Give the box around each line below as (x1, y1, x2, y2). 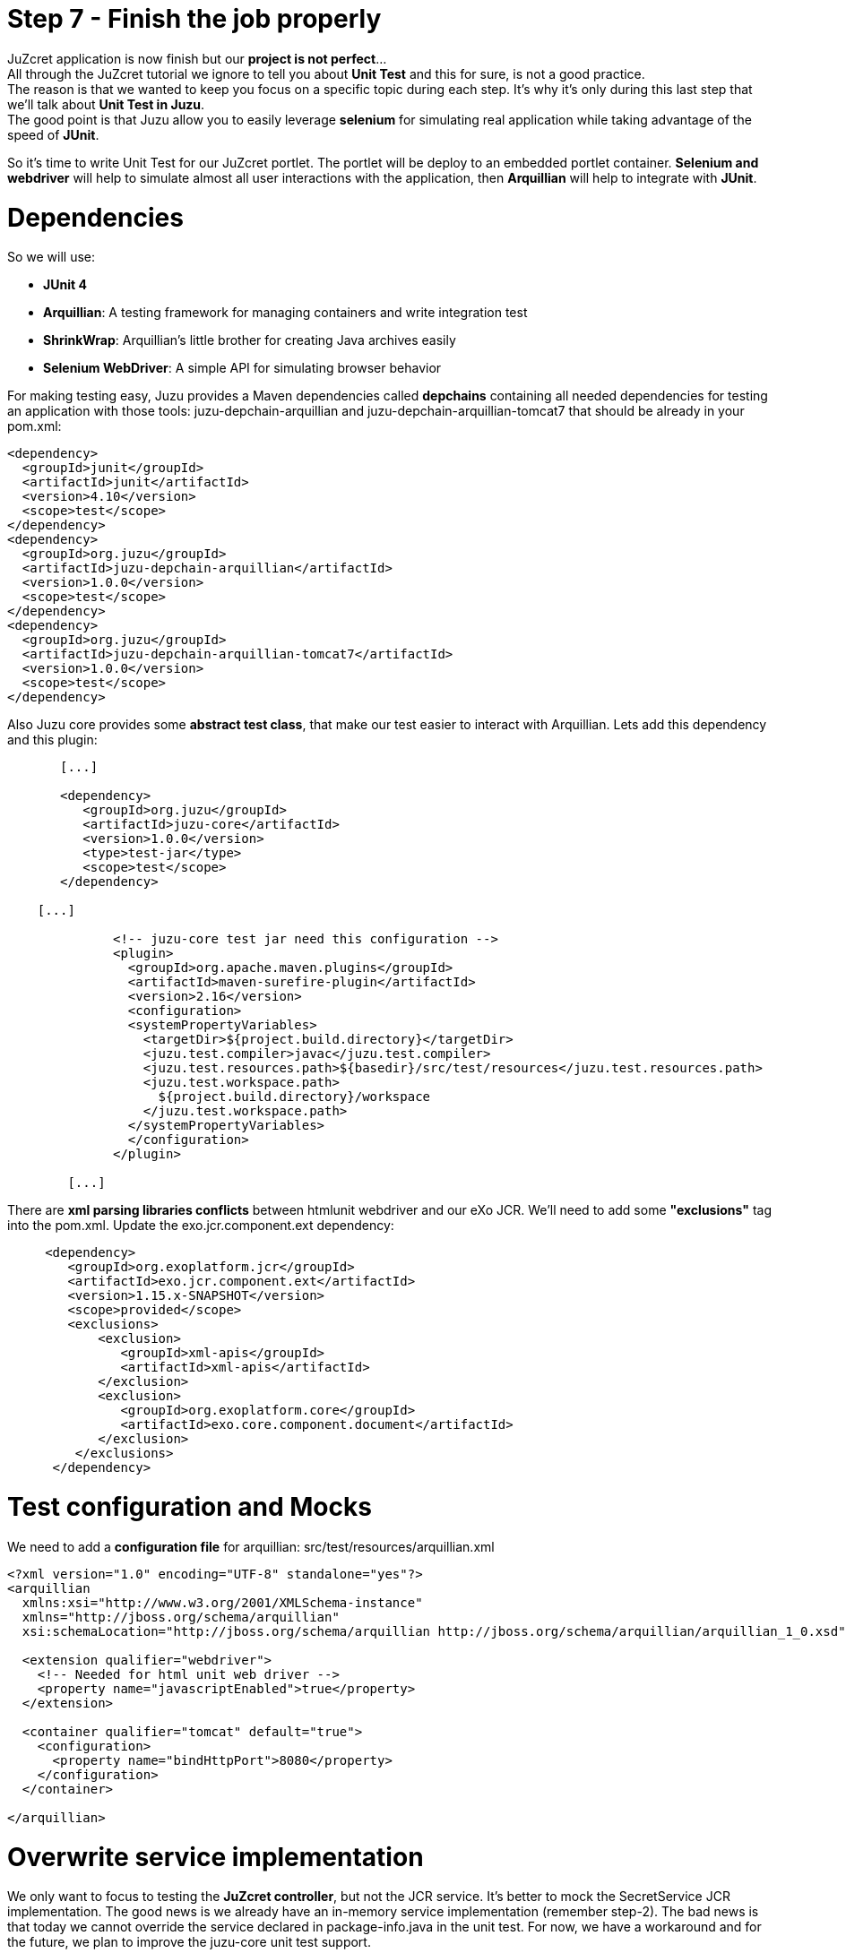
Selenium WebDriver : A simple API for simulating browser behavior (43, 360, 442, 376)
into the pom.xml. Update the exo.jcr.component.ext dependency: (7, 1217, 394, 1234)
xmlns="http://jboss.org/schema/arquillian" (22, 1609, 340, 1624)
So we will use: (7, 249, 96, 265)
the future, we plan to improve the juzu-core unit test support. (7, 1934, 371, 1950)
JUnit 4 (43, 277, 87, 293)
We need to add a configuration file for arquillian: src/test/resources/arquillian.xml (7, 1538, 495, 1554)
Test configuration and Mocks (7, 1492, 372, 1522)
